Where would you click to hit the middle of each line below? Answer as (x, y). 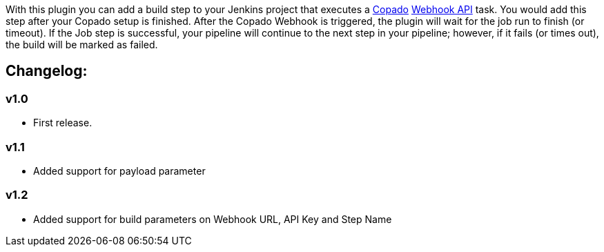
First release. (63, 123)
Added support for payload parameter (119, 171)
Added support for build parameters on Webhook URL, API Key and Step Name (213, 219)
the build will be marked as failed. (82, 45)
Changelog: (47, 71)
